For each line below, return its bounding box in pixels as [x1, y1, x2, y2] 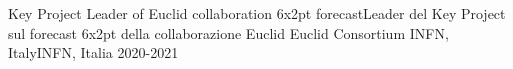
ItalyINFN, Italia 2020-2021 [8, 42, 179, 63]
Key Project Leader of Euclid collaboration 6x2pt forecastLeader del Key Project [8, 3, 506, 23]
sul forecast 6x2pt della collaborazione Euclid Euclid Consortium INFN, [8, 22, 449, 43]
